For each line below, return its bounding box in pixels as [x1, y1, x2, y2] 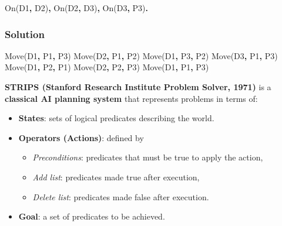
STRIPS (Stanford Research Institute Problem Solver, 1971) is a [5, 81, 271, 93]
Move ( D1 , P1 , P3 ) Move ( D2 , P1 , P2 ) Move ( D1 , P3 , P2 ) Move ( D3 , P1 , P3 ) [5, 49, 278, 61]
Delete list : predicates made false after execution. [32, 190, 209, 203]
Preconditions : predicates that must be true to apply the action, [32, 151, 263, 163]
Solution [5, 26, 45, 41]
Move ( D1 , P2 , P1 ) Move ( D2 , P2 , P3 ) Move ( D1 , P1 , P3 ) [5, 61, 209, 73]
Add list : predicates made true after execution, [32, 170, 200, 183]
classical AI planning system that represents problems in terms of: [5, 92, 258, 104]
